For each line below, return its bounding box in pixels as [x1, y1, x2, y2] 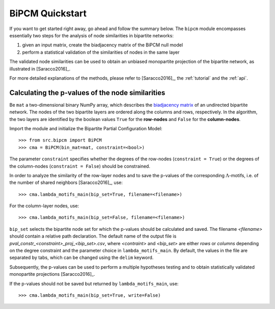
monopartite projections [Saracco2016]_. [9, 271, 95, 277]
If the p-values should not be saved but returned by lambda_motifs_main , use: [9, 280, 179, 287]
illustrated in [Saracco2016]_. [9, 65, 71, 72]
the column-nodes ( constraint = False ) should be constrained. [9, 163, 150, 169]
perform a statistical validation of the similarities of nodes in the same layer [22, 49, 180, 55]
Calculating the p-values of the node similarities [9, 88, 166, 97]
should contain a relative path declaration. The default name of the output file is [9, 233, 177, 240]
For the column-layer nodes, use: [9, 203, 79, 209]
